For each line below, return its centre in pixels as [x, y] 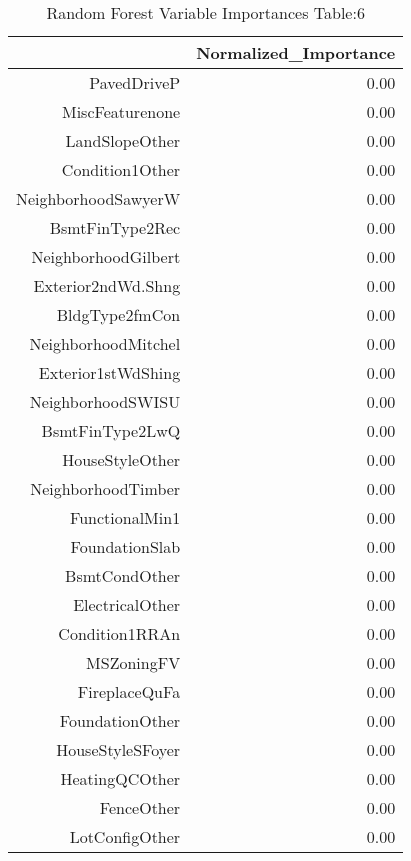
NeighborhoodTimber [105, 488]
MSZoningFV [133, 662]
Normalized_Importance [296, 52]
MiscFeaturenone [121, 111]
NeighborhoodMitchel [105, 343]
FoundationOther [120, 720]
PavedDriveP [135, 82]
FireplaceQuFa [129, 691]
